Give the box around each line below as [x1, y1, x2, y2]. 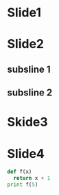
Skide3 [7, 115, 48, 130]
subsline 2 [7, 87, 53, 99]
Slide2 [7, 36, 45, 52]
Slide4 [7, 146, 45, 161]
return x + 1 [13, 175, 51, 182]
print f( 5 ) [7, 181, 38, 188]
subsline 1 [7, 63, 51, 75]
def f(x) [7, 168, 32, 176]
